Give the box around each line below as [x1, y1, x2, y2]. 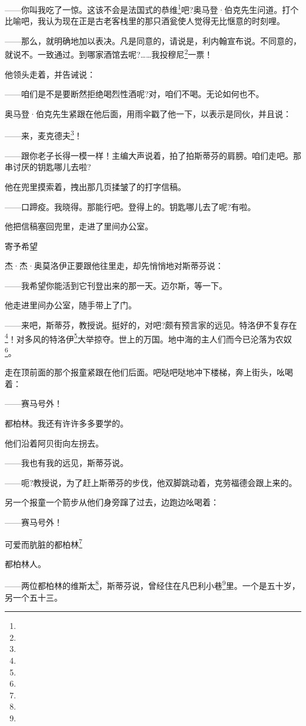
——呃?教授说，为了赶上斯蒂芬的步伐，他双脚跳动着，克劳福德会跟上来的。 [5, 476, 297, 488]
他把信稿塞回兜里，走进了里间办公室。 [5, 220, 153, 232]
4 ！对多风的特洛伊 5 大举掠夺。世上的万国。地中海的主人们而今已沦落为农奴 [5, 331, 292, 345]
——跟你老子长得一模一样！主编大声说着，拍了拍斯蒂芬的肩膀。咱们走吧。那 [5, 149, 301, 161]
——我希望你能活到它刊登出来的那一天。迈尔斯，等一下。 [5, 279, 227, 291]
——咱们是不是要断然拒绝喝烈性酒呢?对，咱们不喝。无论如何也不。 [5, 88, 264, 100]
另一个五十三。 [5, 591, 62, 603]
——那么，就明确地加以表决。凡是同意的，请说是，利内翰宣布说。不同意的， [5, 34, 301, 46]
